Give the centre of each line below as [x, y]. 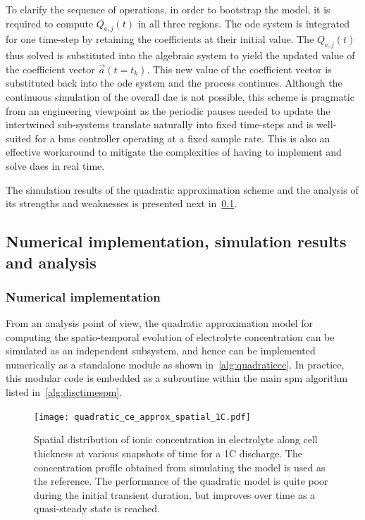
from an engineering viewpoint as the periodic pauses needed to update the [168, 110]
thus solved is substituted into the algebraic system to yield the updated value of [180, 55]
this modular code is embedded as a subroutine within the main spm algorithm [177, 378]
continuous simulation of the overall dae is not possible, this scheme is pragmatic [180, 96]
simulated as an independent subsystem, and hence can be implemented [161, 351]
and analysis [51, 262]
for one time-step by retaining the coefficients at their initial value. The [160, 39]
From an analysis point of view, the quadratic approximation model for [160, 323]
